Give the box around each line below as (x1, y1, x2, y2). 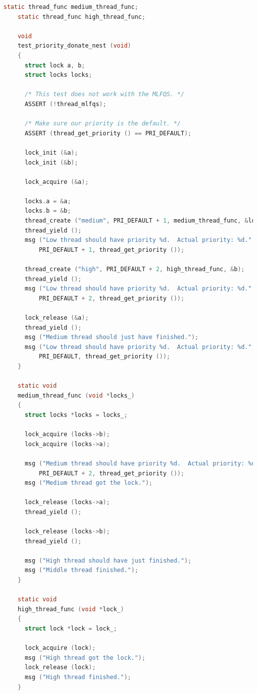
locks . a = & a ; (24, 197, 71, 205)
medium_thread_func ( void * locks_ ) (17, 392, 135, 399)
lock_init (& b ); (24, 159, 78, 166)
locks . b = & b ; (24, 207, 71, 215)
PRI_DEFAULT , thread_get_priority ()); (39, 353, 170, 360)
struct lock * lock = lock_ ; (24, 625, 117, 632)
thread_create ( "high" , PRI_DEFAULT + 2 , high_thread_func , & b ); (24, 266, 245, 273)
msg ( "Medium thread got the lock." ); (24, 479, 153, 487)
